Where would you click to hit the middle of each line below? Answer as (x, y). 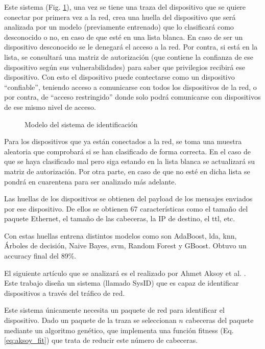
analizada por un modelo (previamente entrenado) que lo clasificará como (119, 27)
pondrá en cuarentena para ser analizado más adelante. (90, 181)
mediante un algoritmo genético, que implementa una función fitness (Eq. (119, 330)
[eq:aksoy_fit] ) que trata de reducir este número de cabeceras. (101, 340)
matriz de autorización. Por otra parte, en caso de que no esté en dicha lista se (127, 171)
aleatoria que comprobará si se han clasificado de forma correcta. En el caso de (127, 151)
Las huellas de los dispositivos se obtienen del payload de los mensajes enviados (128, 199)
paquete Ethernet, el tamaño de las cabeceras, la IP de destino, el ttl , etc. (120, 218)
